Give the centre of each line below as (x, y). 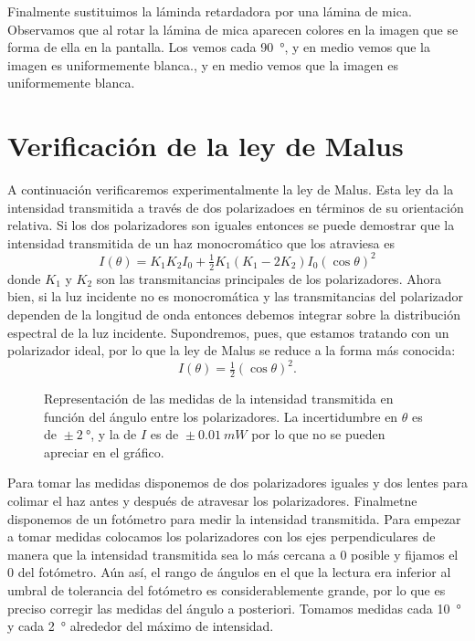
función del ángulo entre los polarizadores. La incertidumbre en (221, 416)
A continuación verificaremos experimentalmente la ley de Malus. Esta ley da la (231, 189)
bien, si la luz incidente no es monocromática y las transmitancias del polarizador (236, 296)
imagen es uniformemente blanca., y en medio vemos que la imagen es (203, 64)
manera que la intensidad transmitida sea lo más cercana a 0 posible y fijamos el (233, 554)
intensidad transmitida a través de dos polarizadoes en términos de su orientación (236, 207)
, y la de (114, 434)
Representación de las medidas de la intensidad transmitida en (219, 399)
